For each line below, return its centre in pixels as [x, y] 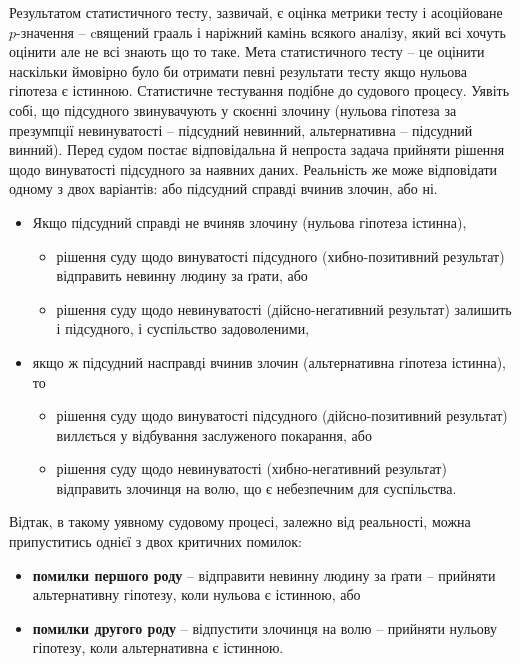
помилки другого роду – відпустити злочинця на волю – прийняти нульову [264, 627]
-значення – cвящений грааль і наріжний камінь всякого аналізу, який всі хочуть [261, 31]
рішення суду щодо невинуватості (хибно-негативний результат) [251, 468]
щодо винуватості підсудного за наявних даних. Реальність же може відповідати [253, 168]
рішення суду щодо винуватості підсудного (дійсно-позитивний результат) [282, 415]
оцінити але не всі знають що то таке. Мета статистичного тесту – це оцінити [247, 51]
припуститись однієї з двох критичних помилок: [155, 541]
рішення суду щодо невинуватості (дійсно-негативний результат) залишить [284, 308]
